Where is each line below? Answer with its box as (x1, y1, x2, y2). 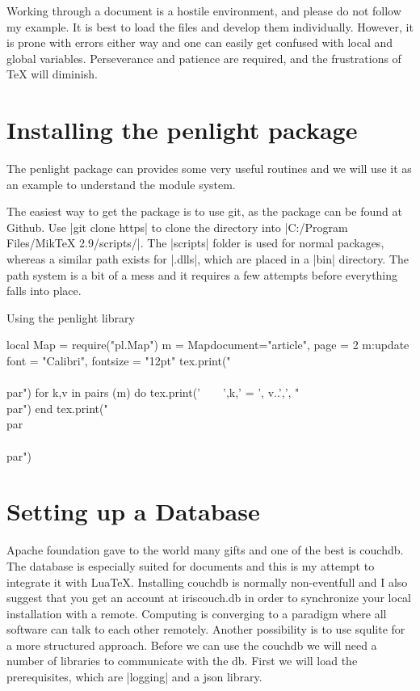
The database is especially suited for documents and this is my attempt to (6, 557, 375, 574)
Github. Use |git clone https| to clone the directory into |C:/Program (6, 218, 348, 235)
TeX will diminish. (6, 65, 98, 82)
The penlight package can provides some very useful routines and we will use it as (6, 160, 412, 177)
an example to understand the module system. (6, 175, 236, 192)
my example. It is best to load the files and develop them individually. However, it (6, 18, 414, 35)
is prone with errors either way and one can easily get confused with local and (6, 34, 393, 51)
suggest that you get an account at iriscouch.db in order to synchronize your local (6, 589, 412, 606)
